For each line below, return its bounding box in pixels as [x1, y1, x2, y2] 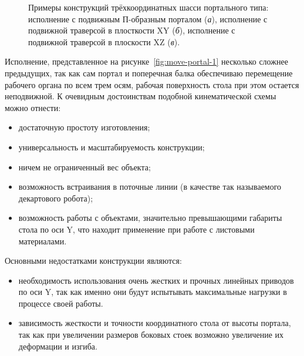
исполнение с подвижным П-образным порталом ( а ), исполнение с [28, 12, 268, 25]
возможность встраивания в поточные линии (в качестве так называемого [18, 180, 282, 193]
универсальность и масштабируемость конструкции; [18, 140, 205, 153]
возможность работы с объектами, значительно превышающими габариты [18, 211, 282, 224]
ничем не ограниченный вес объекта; [18, 160, 151, 173]
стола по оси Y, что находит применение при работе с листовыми [18, 223, 255, 235]
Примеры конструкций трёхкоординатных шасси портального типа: [28, 1, 269, 13]
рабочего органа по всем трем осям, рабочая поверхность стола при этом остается [5, 78, 299, 90]
